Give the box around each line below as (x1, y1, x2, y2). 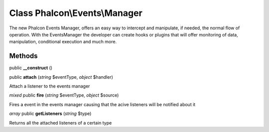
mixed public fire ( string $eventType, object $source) (9, 92, 119, 98)
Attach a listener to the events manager (9, 83, 90, 89)
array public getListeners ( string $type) (9, 111, 92, 117)
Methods (9, 52, 38, 60)
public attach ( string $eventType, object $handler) (9, 74, 113, 80)
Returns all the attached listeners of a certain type (9, 120, 112, 126)
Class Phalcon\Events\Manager (9, 7, 143, 18)
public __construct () (9, 65, 52, 71)
